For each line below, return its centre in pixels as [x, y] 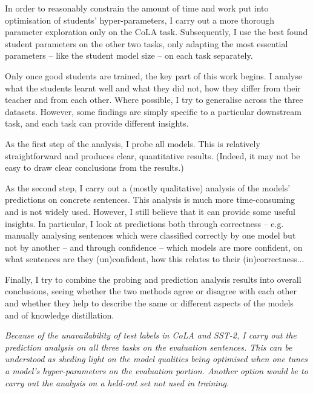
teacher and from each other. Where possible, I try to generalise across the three [154, 100]
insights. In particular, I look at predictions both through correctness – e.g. [144, 223]
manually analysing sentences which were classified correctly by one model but [150, 235]
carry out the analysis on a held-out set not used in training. [117, 382]
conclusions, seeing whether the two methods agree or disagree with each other [151, 291]
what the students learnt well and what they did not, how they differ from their [153, 88]
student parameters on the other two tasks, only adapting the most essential [147, 43]
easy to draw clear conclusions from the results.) [94, 167]
